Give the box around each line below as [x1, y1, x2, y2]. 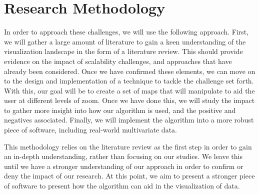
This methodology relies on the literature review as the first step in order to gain [4, 141, 252, 151]
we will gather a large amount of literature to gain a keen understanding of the [4, 36, 246, 46]
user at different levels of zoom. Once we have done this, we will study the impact [4, 95, 255, 105]
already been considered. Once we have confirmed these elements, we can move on [4, 65, 255, 76]
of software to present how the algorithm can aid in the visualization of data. [4, 180, 240, 191]
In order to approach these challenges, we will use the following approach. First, [4, 26, 249, 37]
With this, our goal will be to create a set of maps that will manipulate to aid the [4, 85, 255, 95]
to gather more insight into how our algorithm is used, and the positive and [4, 104, 236, 115]
